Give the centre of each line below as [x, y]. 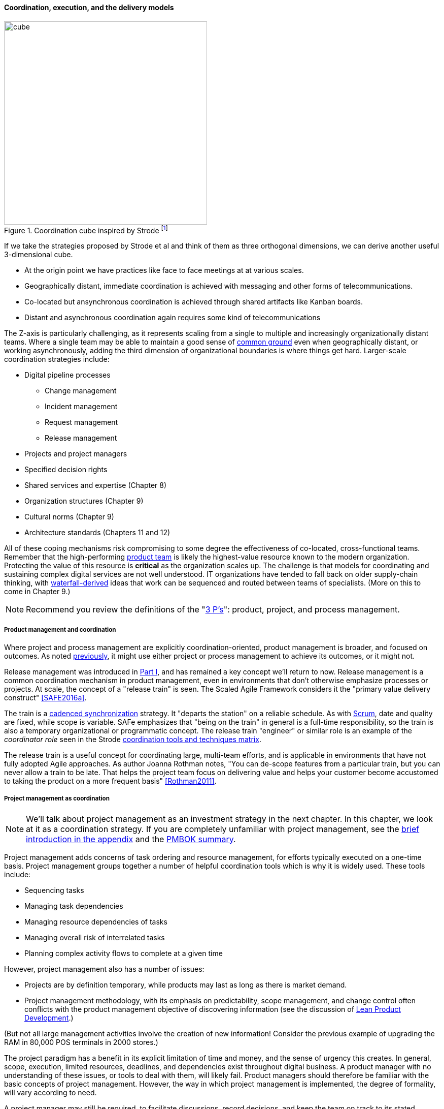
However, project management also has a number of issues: [104, 969]
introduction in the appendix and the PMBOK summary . [131, 839]
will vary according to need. [50, 1092]
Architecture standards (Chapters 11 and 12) [97, 533]
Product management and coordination [60, 629]
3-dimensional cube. [39, 255]
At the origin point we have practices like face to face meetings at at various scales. [164, 270]
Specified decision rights [66, 470]
